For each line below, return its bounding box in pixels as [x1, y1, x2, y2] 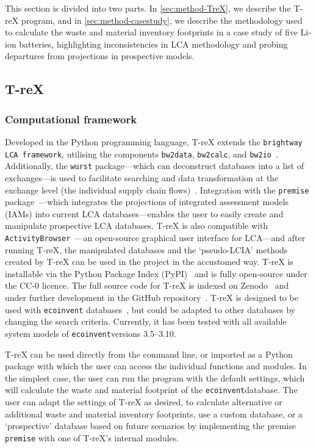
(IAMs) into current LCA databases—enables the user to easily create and [5, 207, 284, 220]
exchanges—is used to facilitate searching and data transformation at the [5, 171, 279, 184]
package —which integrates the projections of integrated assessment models [5, 195, 289, 208]
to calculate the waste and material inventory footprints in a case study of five [5, 26, 298, 38]
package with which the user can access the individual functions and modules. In [5, 359, 307, 372]
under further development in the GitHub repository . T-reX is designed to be [5, 291, 298, 303]
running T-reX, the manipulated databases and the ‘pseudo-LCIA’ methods [5, 243, 288, 256]
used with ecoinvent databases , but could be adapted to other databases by [5, 303, 295, 316]
